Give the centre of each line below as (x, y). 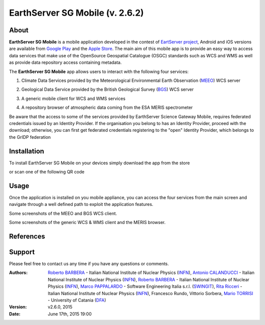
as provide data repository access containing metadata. (66, 62)
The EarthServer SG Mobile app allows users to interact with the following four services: (99, 72)
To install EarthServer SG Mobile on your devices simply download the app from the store (99, 163)
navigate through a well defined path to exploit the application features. (81, 204)
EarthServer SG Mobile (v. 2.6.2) (77, 13)
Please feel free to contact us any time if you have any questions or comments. (89, 264)
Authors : (18, 273)
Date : (15, 314)
